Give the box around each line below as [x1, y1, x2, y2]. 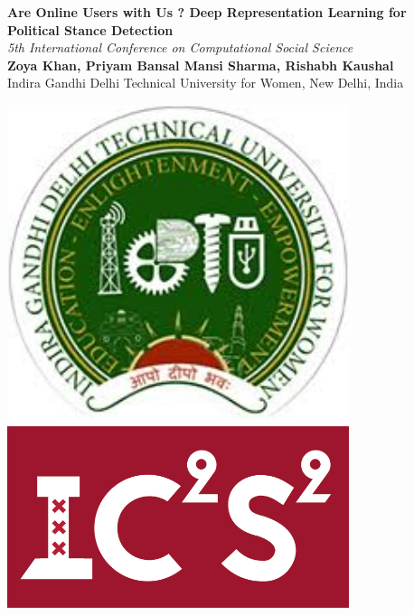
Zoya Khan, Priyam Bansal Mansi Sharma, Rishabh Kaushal [7, 55, 394, 74]
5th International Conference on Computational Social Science [7, 38, 353, 57]
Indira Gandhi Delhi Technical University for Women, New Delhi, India [7, 73, 404, 92]
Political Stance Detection [7, 20, 174, 39]
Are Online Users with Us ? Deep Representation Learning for [7, 3, 407, 21]
